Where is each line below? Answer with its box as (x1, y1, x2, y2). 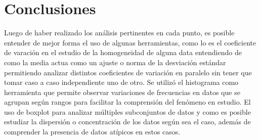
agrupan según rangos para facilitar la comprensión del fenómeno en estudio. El (4, 97, 251, 107)
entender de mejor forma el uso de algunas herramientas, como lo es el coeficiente (4, 37, 256, 48)
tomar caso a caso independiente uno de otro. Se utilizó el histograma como (4, 77, 239, 87)
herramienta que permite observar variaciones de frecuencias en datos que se (4, 86, 240, 97)
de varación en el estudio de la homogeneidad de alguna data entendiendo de (4, 47, 242, 58)
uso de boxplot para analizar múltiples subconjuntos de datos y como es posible (4, 106, 251, 117)
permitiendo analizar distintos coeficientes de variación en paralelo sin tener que (4, 67, 252, 77)
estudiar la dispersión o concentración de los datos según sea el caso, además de (4, 116, 251, 127)
